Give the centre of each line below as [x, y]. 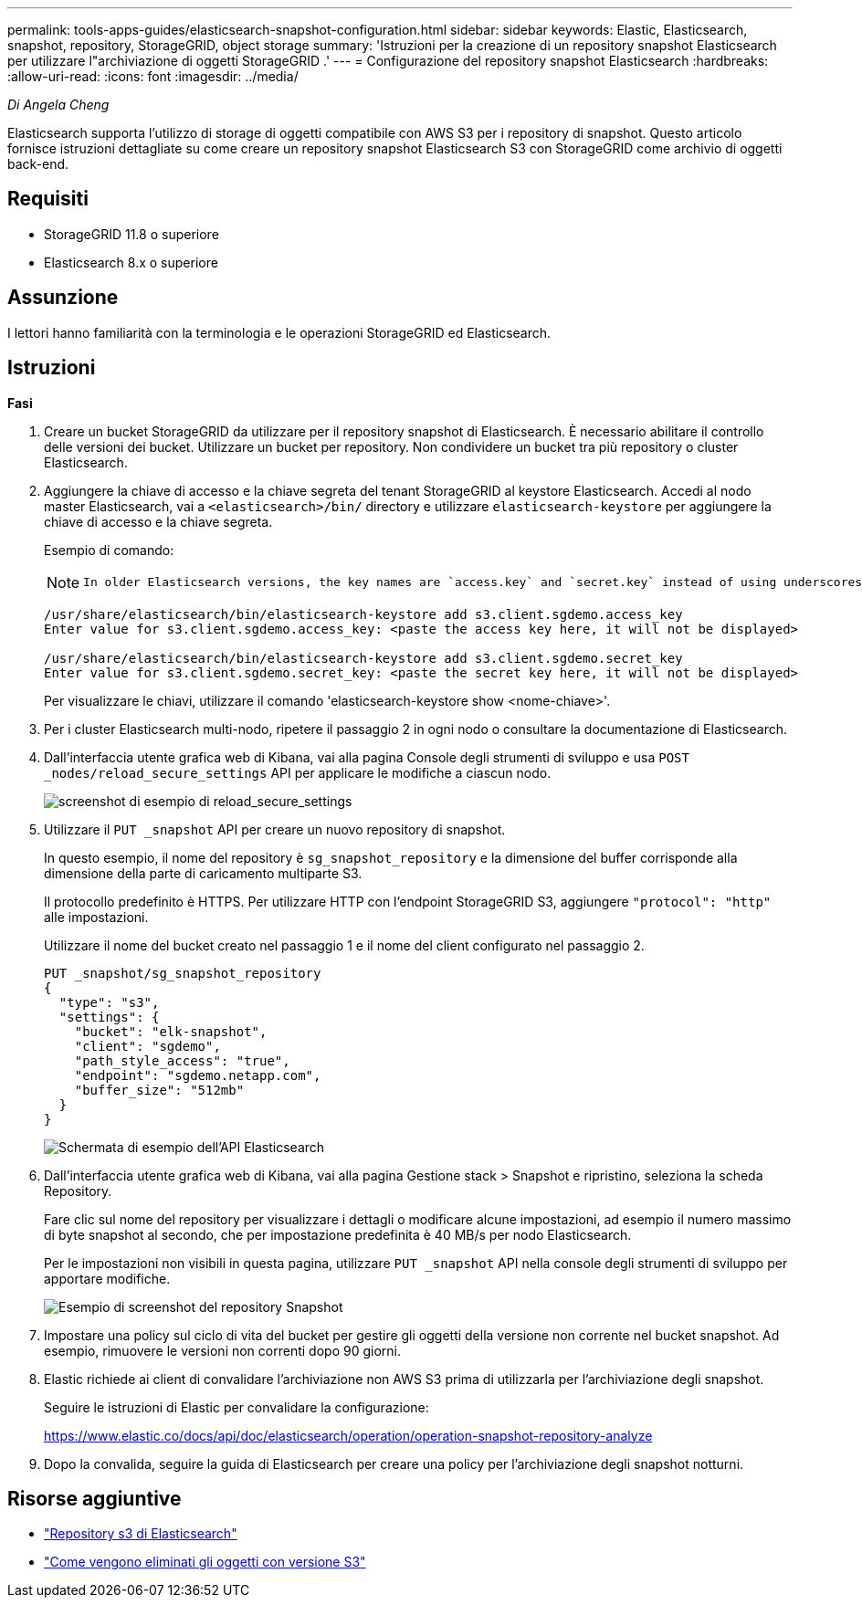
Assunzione [63, 298]
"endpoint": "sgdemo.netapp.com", [198, 1075]
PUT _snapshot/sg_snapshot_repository [183, 973]
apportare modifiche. [107, 1278]
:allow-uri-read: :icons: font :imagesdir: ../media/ [153, 76]
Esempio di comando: [109, 550]
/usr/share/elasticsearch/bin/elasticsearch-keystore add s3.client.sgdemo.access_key [363, 614]
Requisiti [48, 199]
